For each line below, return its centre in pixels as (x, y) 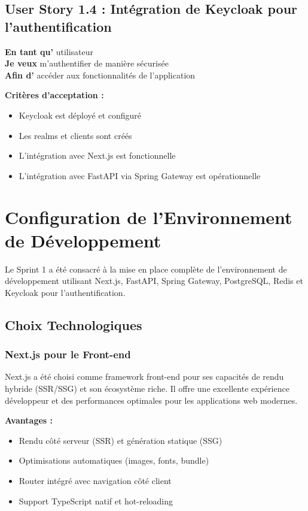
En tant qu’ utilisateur (49, 51)
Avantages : (29, 420)
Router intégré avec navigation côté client (95, 480)
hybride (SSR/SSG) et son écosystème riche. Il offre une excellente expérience (147, 388)
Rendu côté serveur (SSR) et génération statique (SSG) (121, 440)
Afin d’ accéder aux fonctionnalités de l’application (100, 75)
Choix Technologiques (74, 324)
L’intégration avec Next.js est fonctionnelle (97, 155)
